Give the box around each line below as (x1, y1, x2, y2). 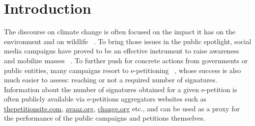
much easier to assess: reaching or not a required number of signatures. (4, 75, 217, 85)
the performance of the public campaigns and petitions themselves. (4, 113, 205, 123)
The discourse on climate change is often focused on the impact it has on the (4, 26, 235, 37)
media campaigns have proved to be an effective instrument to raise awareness (4, 46, 239, 56)
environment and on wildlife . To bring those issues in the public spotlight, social (4, 36, 252, 46)
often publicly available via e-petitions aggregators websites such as (4, 94, 206, 104)
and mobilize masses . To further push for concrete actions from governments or (4, 55, 248, 65)
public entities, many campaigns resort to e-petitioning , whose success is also (4, 65, 241, 75)
